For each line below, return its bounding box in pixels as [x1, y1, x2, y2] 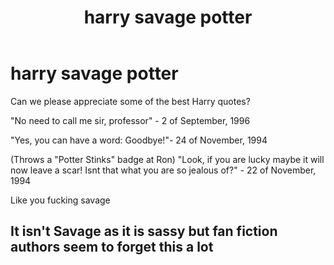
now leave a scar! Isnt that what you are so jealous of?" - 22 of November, [10, 164, 317, 176]
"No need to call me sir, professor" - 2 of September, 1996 [10, 114, 251, 126]
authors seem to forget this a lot [10, 239, 214, 256]
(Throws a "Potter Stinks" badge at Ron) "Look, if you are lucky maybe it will [10, 153, 325, 165]
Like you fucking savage [10, 194, 111, 206]
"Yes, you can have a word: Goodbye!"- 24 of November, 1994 [10, 134, 268, 146]
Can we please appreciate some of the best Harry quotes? [10, 95, 251, 107]
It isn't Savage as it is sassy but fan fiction [10, 223, 278, 240]
